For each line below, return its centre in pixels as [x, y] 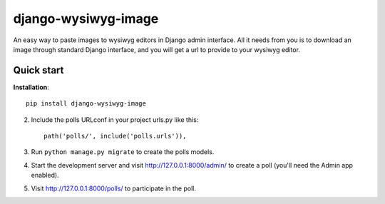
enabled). [45, 175]
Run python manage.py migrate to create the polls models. [123, 152]
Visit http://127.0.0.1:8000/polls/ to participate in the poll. [113, 188]
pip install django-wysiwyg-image [86, 104]
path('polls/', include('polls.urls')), [115, 136]
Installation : [31, 87]
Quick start [38, 70]
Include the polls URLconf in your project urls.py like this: [115, 119]
